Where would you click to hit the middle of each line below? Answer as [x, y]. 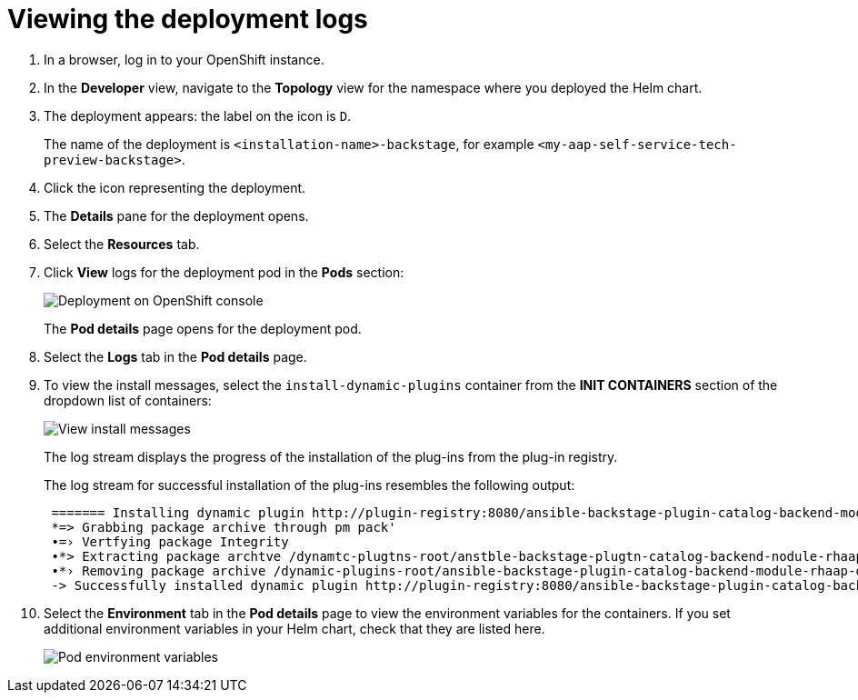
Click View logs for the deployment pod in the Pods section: [224, 272]
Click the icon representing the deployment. [175, 187]
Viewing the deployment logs [188, 19]
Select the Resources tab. [122, 244]
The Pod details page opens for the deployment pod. [203, 328]
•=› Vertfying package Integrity [170, 541]
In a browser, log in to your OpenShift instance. [184, 59]
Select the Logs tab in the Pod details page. [175, 356]
